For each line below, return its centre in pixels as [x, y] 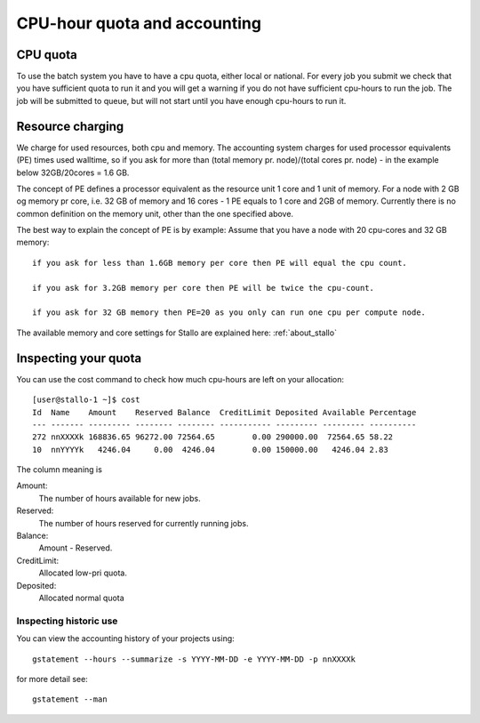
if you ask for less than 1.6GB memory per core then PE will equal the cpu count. [220, 263]
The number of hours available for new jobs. [120, 498]
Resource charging [70, 126]
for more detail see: [52, 679]
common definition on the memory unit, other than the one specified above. [155, 213]
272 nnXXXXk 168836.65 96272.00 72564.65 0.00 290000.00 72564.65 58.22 [213, 437]
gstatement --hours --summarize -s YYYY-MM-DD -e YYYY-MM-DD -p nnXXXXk [194, 659]
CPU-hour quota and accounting [139, 23]
